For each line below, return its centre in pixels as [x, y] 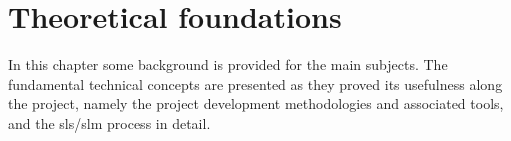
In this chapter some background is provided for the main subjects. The [228, 64]
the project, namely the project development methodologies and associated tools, [256, 103]
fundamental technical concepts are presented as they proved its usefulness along [255, 83]
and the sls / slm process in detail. [109, 122]
